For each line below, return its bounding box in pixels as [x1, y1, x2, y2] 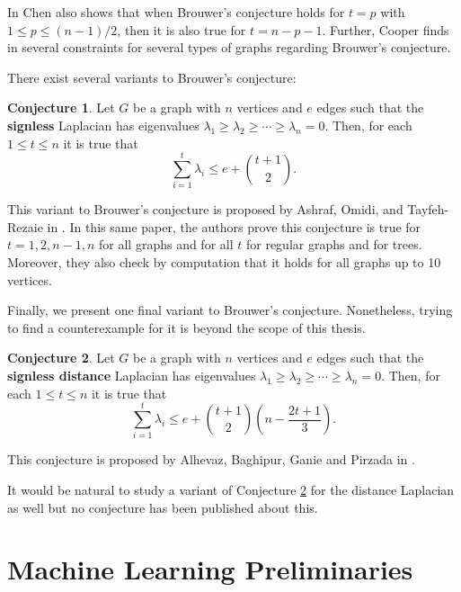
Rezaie [7, 217, 43, 236]
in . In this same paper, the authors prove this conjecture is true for [47, 217, 421, 236]
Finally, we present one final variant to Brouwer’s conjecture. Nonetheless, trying [7, 300, 453, 319]
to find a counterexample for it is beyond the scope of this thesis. [7, 318, 366, 336]
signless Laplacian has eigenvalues [7, 115, 199, 134]
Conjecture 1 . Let [7, 98, 115, 117]
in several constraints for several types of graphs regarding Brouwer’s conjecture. [7, 38, 451, 57]
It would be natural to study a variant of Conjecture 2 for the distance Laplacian [7, 480, 455, 498]
